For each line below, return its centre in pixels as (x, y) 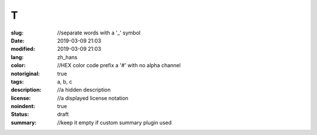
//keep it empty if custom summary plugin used (114, 122)
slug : (17, 33)
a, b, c (65, 81)
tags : (17, 81)
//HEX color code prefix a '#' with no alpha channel (119, 65)
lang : (17, 57)
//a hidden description (84, 90)
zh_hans (67, 57)
